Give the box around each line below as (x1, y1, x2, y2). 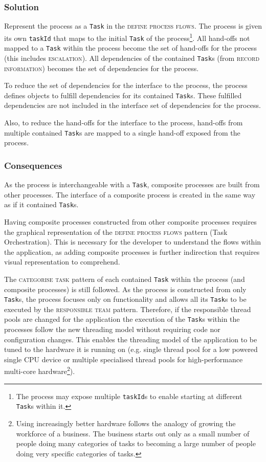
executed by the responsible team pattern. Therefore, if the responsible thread (4, 303, 251, 314)
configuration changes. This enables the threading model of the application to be (4, 334, 257, 344)
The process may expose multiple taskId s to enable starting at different (16, 390, 242, 401)
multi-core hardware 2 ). (4, 364, 75, 377)
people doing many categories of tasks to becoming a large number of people (16, 438, 256, 449)
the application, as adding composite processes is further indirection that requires (4, 246, 260, 257)
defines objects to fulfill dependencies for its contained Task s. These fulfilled (4, 90, 242, 100)
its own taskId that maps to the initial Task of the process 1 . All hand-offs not (4, 31, 250, 43)
